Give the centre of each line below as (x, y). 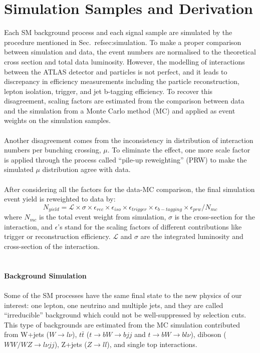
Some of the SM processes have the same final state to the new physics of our (123, 295)
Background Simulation (45, 275)
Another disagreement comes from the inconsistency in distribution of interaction (129, 140)
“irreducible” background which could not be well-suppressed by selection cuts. (125, 315)
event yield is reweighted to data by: (60, 199)
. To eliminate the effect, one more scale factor (179, 150)
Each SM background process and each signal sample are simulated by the (118, 32)
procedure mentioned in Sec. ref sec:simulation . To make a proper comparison (123, 42)
